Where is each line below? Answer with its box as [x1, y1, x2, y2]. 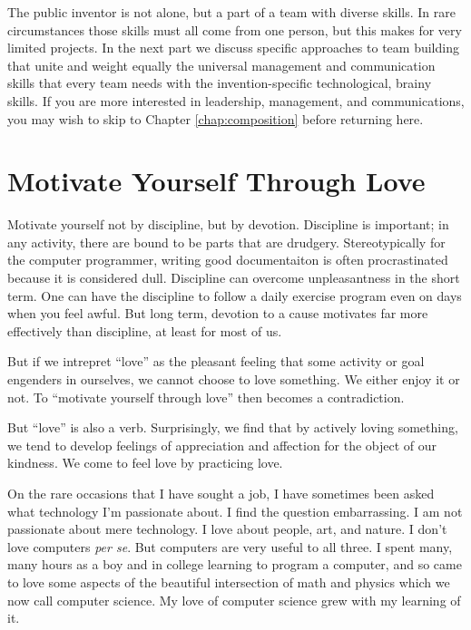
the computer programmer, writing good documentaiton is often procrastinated [7, 250, 448, 269]
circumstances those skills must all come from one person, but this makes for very [7, 20, 462, 39]
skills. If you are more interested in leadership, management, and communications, [7, 91, 465, 110]
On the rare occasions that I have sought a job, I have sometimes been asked [7, 484, 435, 502]
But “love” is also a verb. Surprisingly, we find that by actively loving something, [7, 418, 458, 437]
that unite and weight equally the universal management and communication [7, 55, 436, 74]
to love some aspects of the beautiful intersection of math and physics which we [7, 572, 450, 591]
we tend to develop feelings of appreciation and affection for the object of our [7, 435, 437, 454]
